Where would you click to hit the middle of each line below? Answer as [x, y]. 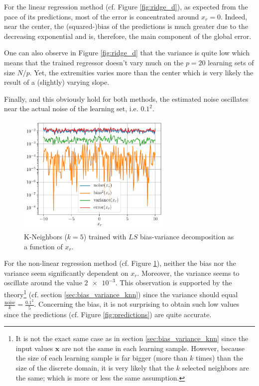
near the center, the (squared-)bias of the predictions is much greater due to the [126, 26]
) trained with [105, 237]
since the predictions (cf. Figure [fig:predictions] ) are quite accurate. [108, 314]
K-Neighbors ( [46, 237]
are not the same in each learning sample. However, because [153, 348]
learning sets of [231, 62]
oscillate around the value [43, 283]
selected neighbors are [215, 368]
